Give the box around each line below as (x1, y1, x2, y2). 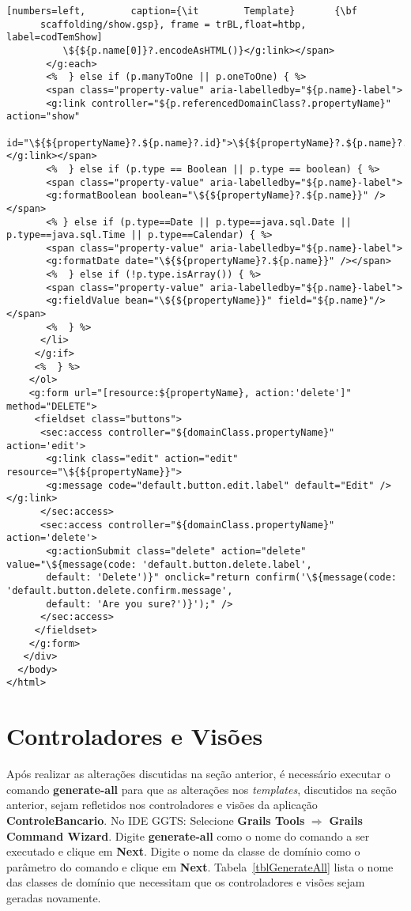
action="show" (6, 111, 81, 123)
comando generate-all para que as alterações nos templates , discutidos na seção (6, 781, 397, 797)
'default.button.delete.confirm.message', (6, 584, 233, 596)
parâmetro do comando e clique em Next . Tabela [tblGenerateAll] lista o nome (6, 858, 394, 875)
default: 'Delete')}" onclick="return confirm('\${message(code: (46, 572, 397, 584)
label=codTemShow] (6, 32, 103, 43)
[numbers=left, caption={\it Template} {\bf (6, 6, 357, 17)
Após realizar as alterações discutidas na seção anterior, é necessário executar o (6, 765, 390, 782)
